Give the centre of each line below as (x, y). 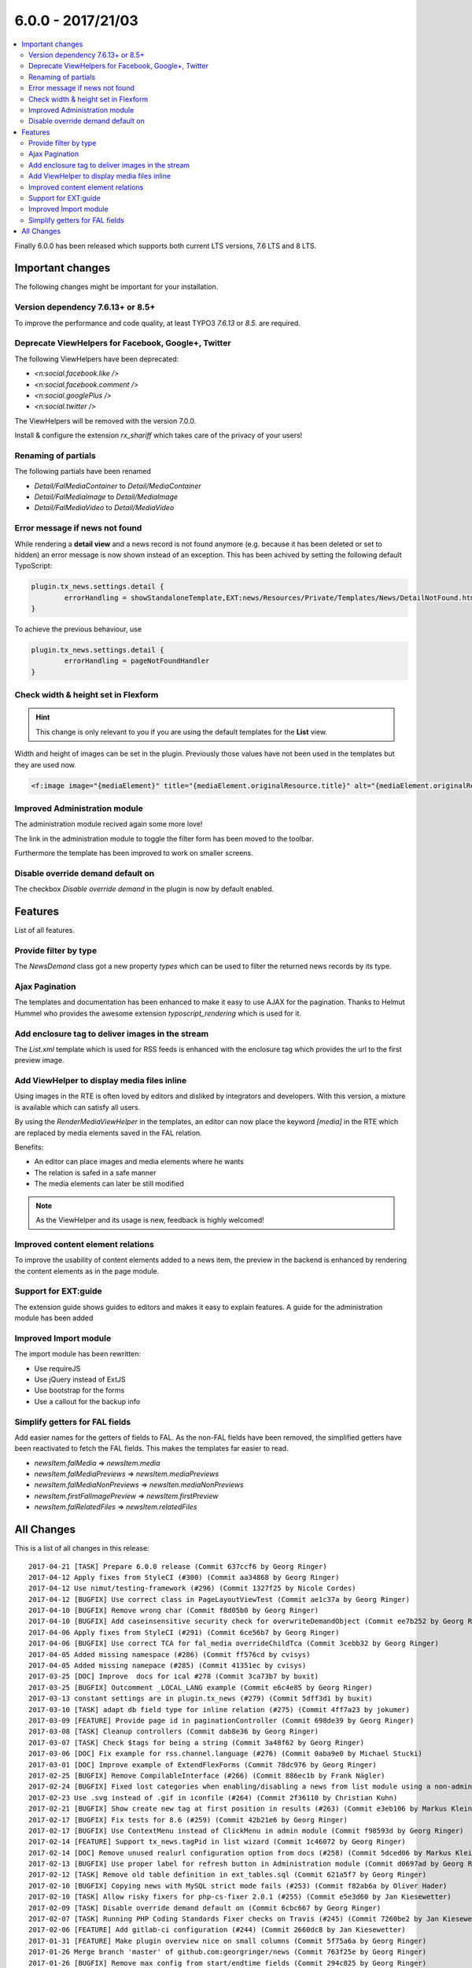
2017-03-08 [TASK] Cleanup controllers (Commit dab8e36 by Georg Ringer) (174, 1731)
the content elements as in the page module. (87, 1271)
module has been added (54, 1318)
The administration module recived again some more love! (109, 824)
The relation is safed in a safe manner (95, 1172)
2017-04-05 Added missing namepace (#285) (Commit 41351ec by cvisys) (168, 1666)
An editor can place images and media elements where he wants (139, 1162)
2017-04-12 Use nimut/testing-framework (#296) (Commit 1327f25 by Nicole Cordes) (192, 1589)
